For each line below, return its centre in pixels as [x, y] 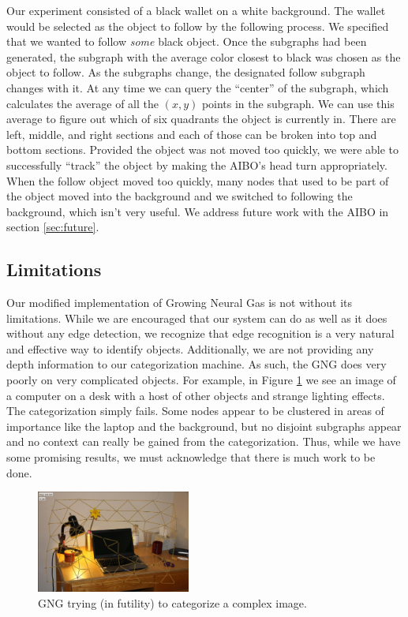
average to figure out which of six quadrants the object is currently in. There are [201, 119]
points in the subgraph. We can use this [298, 103]
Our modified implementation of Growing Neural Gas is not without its [180, 303]
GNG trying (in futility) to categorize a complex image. [172, 602]
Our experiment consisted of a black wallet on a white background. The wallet [196, 10]
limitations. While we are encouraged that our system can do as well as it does [197, 318]
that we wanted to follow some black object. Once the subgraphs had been [187, 41]
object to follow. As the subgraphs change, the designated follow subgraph [186, 72]
